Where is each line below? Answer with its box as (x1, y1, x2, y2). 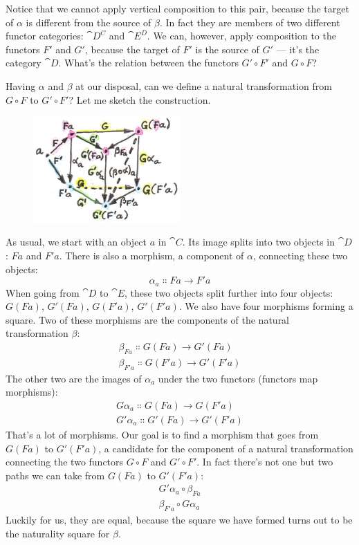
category (6, 55, 42, 70)
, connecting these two (252, 248, 348, 263)
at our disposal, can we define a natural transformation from (75, 78, 332, 93)
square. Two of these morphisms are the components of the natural (6, 312, 290, 326)
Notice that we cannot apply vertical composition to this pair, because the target (6, 1, 349, 15)
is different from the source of (26, 15, 151, 29)
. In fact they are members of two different (159, 15, 340, 29)
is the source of (195, 41, 259, 56)
